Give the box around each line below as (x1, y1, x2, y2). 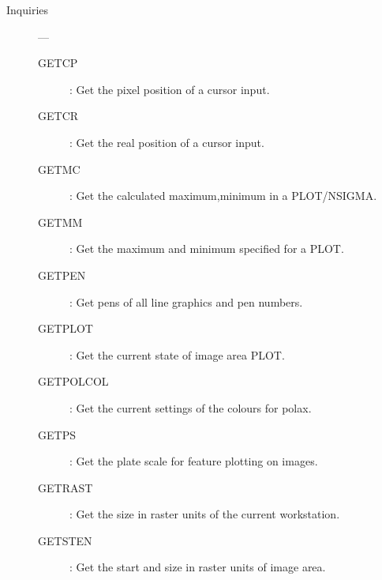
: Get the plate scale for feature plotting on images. (69, 453, 318, 469)
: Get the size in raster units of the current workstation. (69, 506, 340, 522)
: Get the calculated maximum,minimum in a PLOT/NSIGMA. (69, 187, 377, 204)
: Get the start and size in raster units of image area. (69, 559, 326, 575)
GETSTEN (38, 532, 92, 548)
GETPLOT (38, 320, 93, 337)
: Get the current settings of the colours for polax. (69, 399, 312, 416)
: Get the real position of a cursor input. (69, 134, 264, 150)
